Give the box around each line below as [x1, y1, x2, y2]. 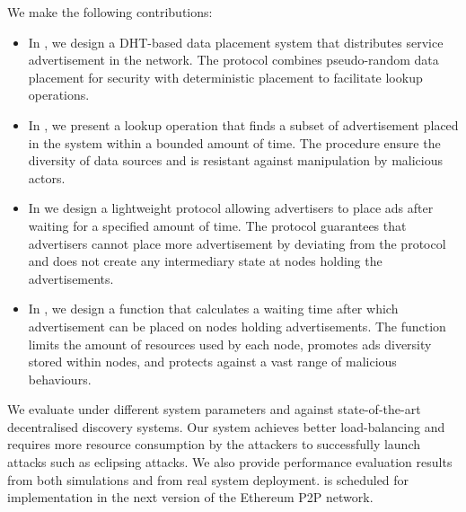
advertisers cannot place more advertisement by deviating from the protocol [28, 234, 446, 252]
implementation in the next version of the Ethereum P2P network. [7, 488, 374, 507]
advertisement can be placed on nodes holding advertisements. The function [28, 316, 446, 335]
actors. [28, 168, 66, 187]
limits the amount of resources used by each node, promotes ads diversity [28, 334, 432, 353]
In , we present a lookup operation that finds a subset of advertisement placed [28, 115, 459, 134]
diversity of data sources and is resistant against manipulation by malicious [28, 151, 443, 170]
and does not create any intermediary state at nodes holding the [28, 252, 382, 270]
